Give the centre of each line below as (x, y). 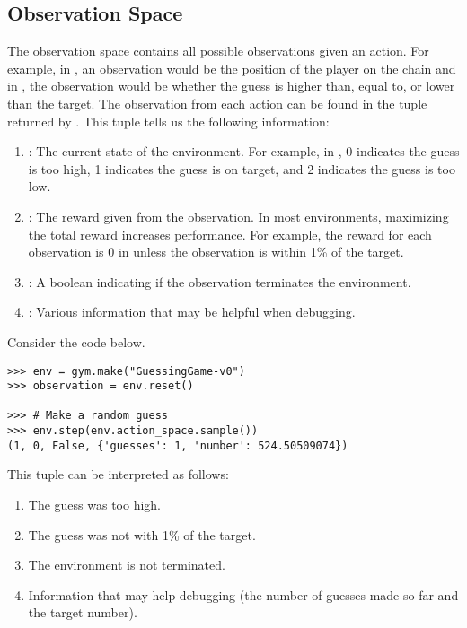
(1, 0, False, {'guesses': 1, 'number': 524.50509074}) (178, 445)
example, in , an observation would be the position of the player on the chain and (232, 68)
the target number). (83, 612)
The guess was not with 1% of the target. (142, 534)
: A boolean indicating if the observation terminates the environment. (220, 281)
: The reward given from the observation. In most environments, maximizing (238, 216)
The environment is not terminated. (127, 565)
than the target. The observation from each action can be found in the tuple (217, 103)
